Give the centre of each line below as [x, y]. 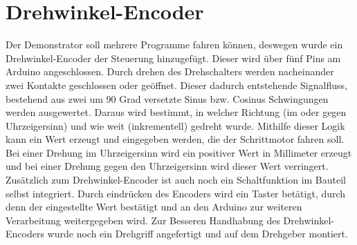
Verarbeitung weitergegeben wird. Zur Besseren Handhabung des [143, 220]
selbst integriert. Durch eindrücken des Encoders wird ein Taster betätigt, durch [176, 193]
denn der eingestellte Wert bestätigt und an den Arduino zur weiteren [154, 207]
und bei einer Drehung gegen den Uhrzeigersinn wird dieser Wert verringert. [167, 166]
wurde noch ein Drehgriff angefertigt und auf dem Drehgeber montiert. [198, 234]
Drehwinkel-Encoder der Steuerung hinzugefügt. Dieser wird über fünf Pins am [173, 58]
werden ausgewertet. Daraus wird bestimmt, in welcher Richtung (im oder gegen [176, 112]
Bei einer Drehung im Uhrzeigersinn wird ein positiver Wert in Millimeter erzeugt [179, 152]
